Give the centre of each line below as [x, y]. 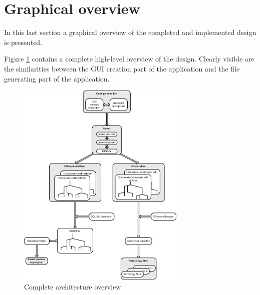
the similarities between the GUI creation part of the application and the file [122, 68]
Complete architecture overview [73, 286]
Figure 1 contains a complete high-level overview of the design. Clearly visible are [129, 59]
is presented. [23, 42]
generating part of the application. [57, 78]
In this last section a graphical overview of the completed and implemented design [130, 32]
